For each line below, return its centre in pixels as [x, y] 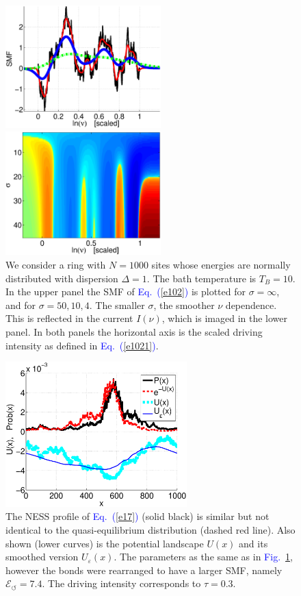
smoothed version [42, 557]
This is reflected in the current [69, 318]
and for [21, 305]
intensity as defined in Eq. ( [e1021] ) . [82, 345]
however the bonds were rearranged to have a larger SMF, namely [144, 570]
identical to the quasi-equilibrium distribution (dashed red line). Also [150, 529]
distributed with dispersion [62, 278]
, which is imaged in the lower [225, 318]
